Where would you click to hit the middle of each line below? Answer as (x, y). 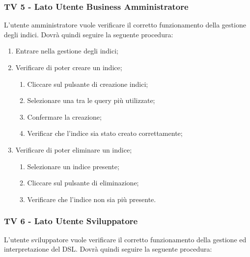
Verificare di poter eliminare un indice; (74, 149)
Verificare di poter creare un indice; (69, 67)
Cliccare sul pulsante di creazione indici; (88, 84)
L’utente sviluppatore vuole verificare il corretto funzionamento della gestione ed (125, 239)
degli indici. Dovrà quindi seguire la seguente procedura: (89, 34)
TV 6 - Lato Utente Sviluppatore (71, 221)
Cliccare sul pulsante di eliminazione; (83, 183)
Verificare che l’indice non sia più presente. (92, 199)
